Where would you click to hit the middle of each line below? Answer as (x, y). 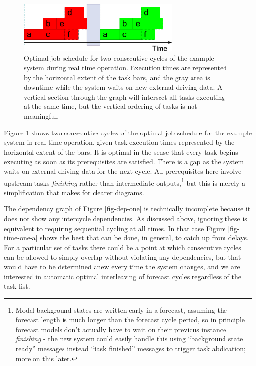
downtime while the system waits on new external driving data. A (123, 87)
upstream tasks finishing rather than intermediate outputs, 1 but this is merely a (125, 182)
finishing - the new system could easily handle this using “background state (129, 339)
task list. (17, 286)
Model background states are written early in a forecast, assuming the (121, 310)
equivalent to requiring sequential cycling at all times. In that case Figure (115, 228)
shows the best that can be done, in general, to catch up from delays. (144, 238)
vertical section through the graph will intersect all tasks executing (125, 96)
